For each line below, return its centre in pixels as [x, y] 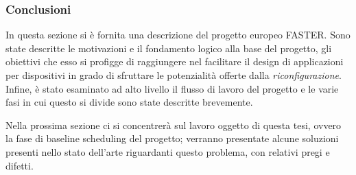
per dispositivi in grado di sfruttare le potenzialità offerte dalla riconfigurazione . [174, 75]
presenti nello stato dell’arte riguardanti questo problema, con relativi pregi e [168, 151]
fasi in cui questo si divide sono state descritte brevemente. [129, 102]
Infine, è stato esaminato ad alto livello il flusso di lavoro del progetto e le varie [172, 88]
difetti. [20, 165]
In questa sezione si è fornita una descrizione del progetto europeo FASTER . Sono [178, 35]
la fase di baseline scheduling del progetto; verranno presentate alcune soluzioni [172, 138]
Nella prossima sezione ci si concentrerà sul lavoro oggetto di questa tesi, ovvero [174, 125]
